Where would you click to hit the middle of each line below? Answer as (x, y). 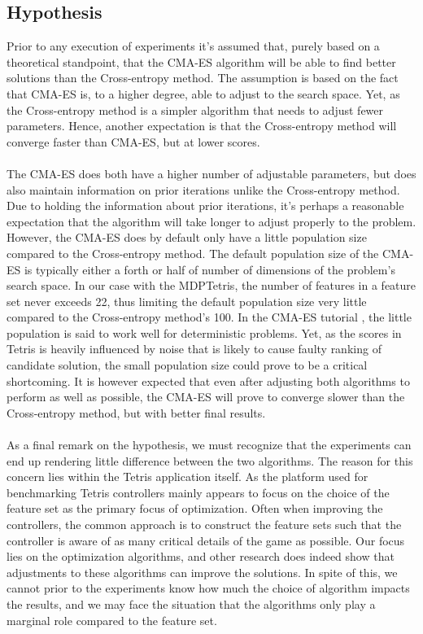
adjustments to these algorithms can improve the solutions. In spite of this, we (202, 572)
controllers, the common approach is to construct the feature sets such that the (204, 525)
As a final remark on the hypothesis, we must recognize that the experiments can (209, 445)
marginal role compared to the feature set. (112, 620)
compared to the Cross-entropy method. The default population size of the (193, 253)
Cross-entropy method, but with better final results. (136, 412)
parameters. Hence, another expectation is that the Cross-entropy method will (202, 126)
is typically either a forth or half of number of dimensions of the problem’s (209, 269)
